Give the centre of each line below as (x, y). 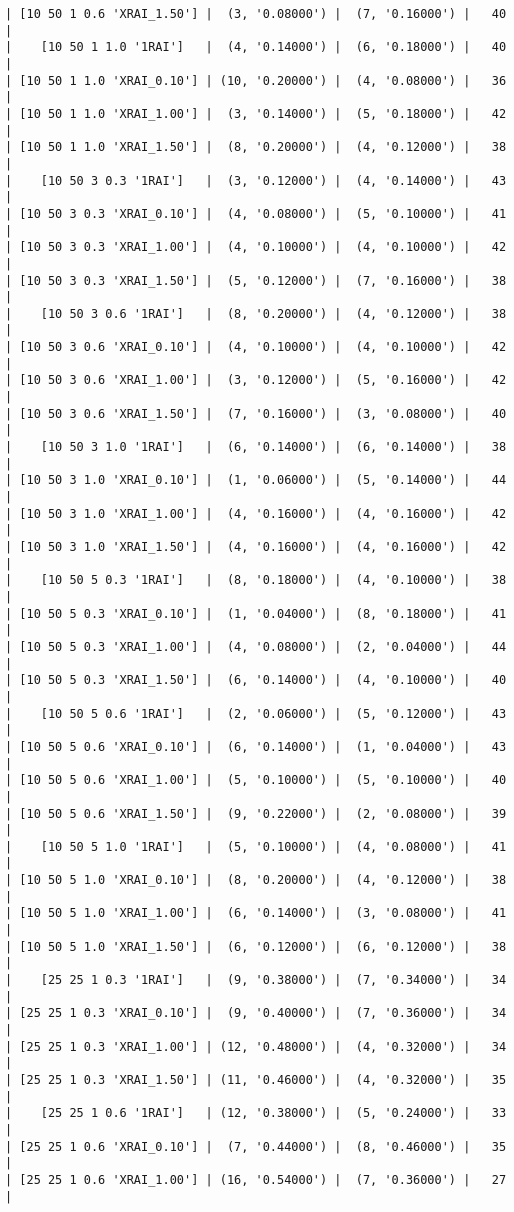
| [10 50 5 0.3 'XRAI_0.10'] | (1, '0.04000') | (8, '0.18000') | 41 (256, 613)
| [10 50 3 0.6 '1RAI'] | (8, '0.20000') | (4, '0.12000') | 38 (256, 313)
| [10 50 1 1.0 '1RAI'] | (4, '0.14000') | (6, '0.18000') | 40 (256, 47)
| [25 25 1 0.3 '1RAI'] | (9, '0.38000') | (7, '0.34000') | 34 (256, 980)
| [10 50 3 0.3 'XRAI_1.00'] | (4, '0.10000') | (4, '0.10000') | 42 (256, 247)
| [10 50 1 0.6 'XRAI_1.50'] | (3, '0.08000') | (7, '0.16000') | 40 (256, 14)
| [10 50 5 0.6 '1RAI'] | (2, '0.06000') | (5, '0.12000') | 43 (256, 713)
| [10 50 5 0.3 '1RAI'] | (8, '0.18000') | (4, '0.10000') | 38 (256, 580)
